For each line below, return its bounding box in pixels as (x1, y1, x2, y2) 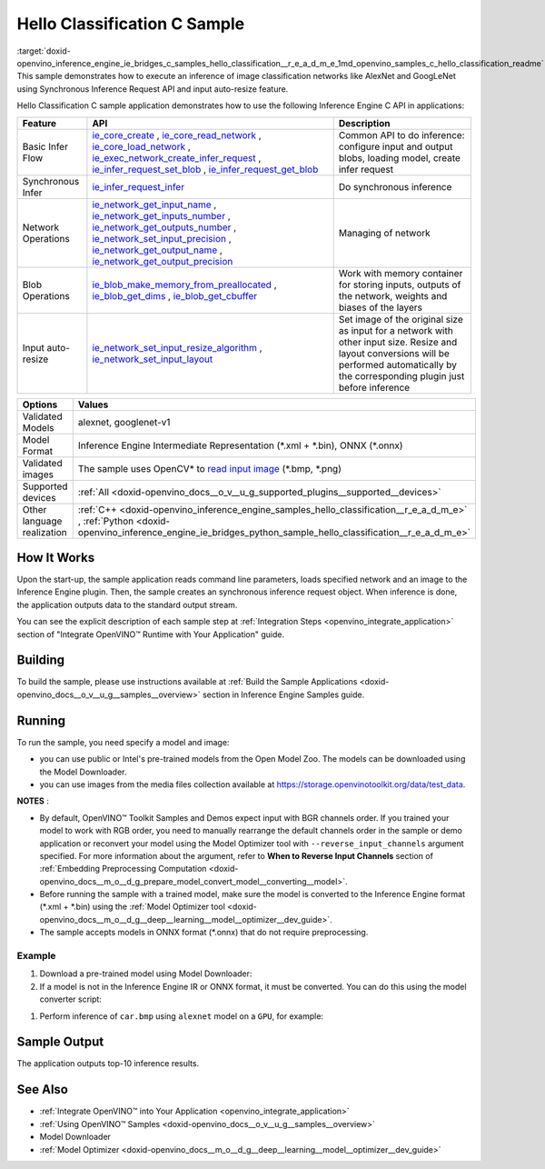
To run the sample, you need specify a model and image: (16, 736, 230, 747)
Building (16, 653, 65, 668)
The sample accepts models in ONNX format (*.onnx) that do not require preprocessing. (39, 927, 369, 938)
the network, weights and (338, 289, 448, 302)
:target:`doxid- (16, 45, 72, 56)
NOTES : (16, 795, 50, 806)
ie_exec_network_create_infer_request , (92, 151, 262, 164)
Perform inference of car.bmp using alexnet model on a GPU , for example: (39, 1010, 324, 1022)
